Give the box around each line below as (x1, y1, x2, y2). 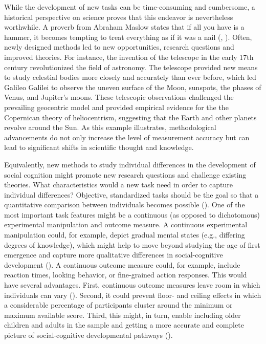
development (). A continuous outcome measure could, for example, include (4, 259, 240, 270)
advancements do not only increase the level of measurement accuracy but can (4, 132, 250, 142)
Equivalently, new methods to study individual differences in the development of (4, 159, 256, 169)
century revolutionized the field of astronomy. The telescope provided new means (4, 61, 258, 72)
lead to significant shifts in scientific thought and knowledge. (4, 142, 194, 153)
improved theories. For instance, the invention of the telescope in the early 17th (4, 51, 254, 62)
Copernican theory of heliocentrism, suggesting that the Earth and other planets (4, 112, 257, 122)
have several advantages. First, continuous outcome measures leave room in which (4, 279, 260, 290)
